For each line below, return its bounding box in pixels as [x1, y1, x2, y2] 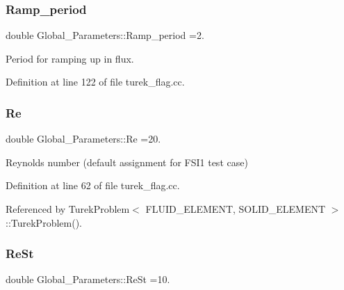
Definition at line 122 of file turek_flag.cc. [6, 74, 185, 89]
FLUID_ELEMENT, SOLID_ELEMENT [145, 202, 326, 216]
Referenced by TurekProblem [6, 202, 130, 216]
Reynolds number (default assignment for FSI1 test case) [6, 154, 248, 169]
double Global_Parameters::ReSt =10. [6, 272, 170, 287]
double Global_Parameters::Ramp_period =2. [6, 28, 204, 42]
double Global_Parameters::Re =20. [6, 131, 161, 146]
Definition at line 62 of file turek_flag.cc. [6, 178, 180, 193]
